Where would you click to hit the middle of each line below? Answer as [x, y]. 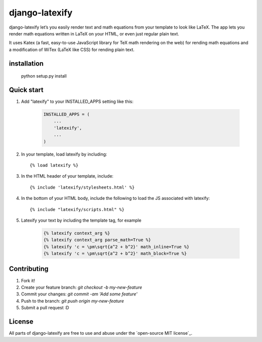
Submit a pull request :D [45, 308]
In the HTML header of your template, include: [67, 176]
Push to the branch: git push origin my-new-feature [73, 301]
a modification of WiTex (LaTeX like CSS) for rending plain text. [72, 49]
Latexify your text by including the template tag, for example [81, 220]
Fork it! [28, 280]
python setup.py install [44, 76]
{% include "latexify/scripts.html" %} [77, 209]
